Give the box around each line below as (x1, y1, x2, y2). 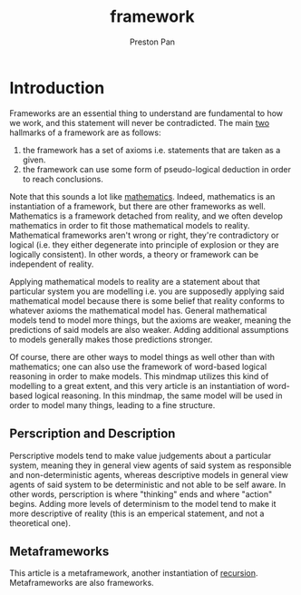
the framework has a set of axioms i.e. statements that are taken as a (22, 144, 281, 155)
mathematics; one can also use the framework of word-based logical (9, 361, 267, 372)
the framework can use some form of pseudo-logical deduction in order (22, 163, 292, 174)
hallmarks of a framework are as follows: (9, 127, 161, 138)
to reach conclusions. (22, 173, 104, 184)
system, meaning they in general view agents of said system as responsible (9, 460, 292, 471)
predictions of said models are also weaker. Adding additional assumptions (9, 324, 289, 335)
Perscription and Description (9, 426, 176, 442)
